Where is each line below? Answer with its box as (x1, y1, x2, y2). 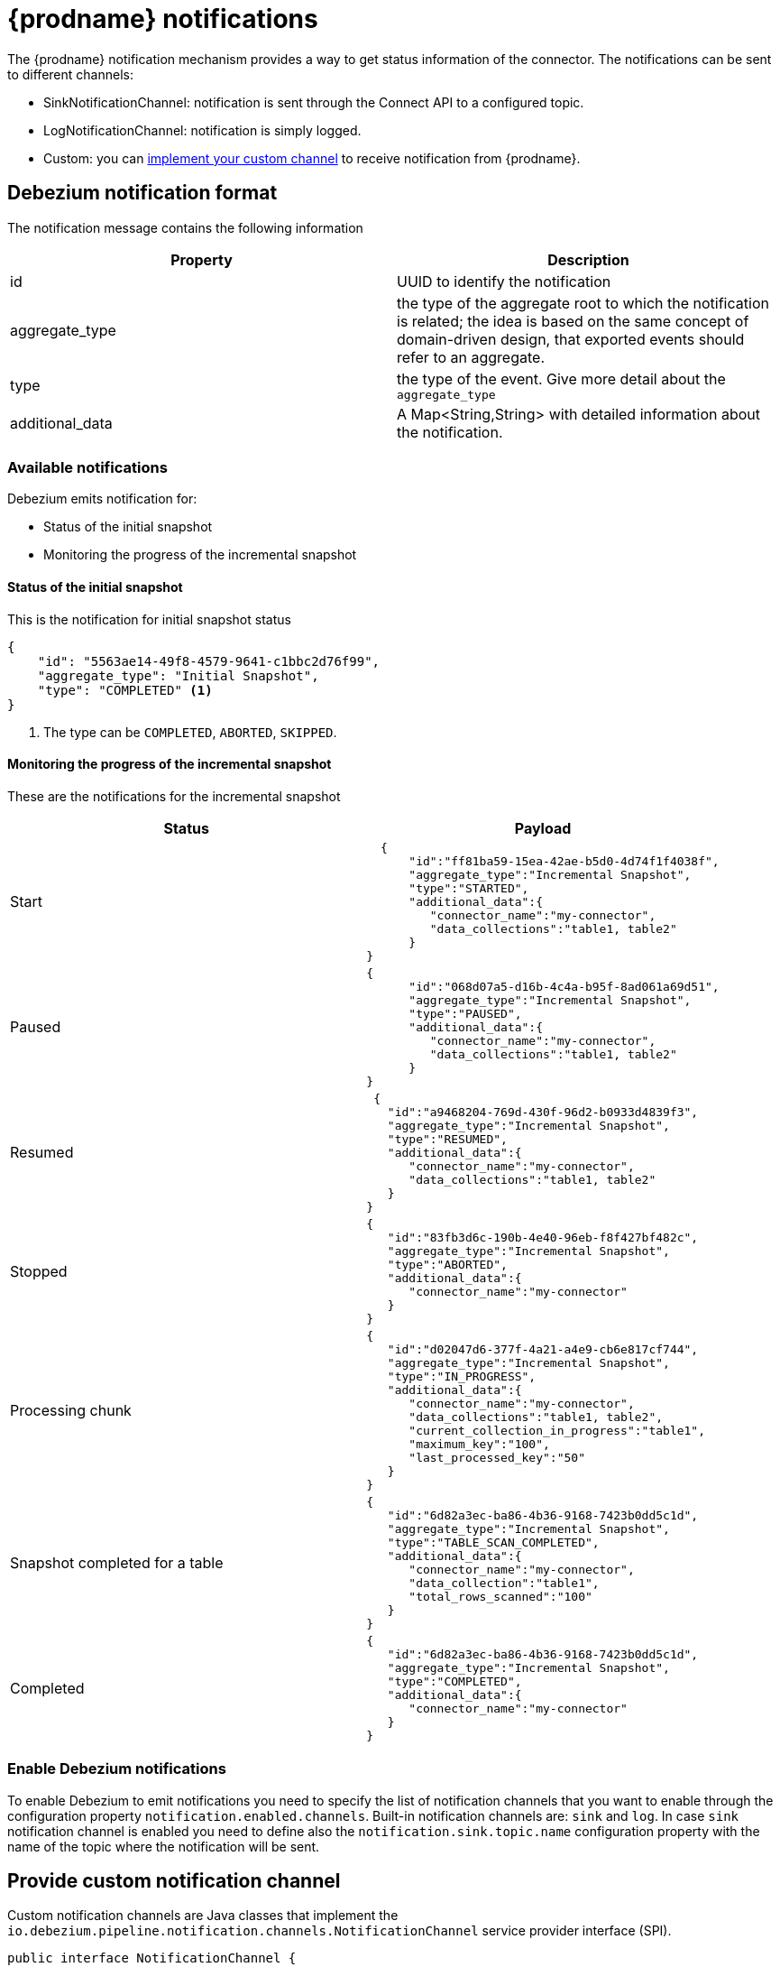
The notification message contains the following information (7, 219, 363, 235)
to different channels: (7, 66, 133, 82)
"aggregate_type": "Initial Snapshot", (37, 668, 319, 683)
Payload (514, 818, 572, 837)
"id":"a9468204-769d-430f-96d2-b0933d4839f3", (387, 1104, 699, 1119)
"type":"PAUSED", (408, 1006, 522, 1020)
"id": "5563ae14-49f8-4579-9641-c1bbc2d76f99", (37, 653, 381, 669)
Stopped (10, 1261, 68, 1280)
